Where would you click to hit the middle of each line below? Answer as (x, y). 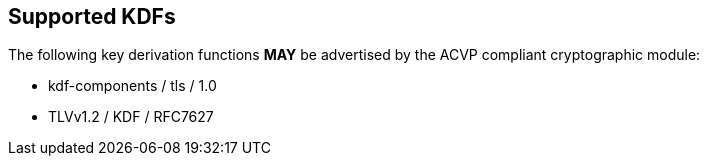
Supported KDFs (92, 16)
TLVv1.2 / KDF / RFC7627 (131, 117)
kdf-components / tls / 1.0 (132, 86)
